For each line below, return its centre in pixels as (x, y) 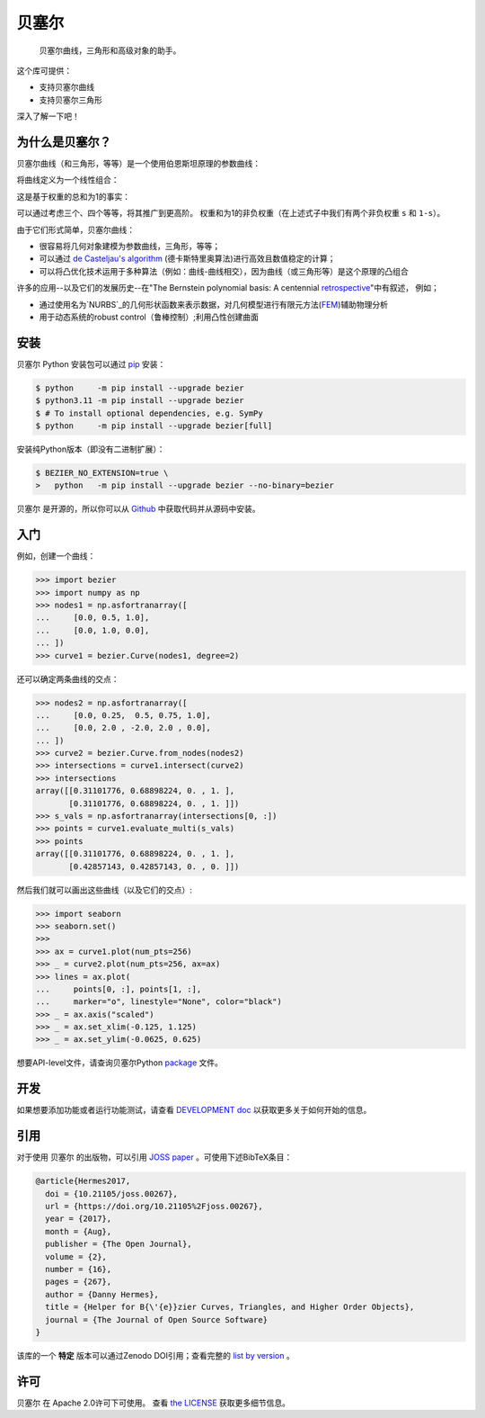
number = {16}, (79, 1269)
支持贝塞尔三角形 (71, 100)
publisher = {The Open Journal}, (119, 1244)
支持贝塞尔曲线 (66, 87)
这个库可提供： (44, 70)
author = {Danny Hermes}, (102, 1294)
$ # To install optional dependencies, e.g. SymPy (150, 413)
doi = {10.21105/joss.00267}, (112, 1194)
